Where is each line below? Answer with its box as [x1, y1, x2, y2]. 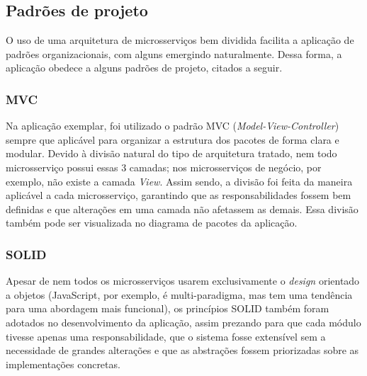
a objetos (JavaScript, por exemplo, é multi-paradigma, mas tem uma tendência [6, 287, 353, 302]
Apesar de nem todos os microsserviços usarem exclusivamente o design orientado [6, 273, 360, 288]
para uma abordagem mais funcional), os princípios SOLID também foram [6, 301, 329, 316]
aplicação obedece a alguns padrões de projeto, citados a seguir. [6, 60, 283, 75]
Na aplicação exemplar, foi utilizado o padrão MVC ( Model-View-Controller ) [6, 118, 339, 133]
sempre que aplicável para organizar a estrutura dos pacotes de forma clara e [6, 132, 339, 147]
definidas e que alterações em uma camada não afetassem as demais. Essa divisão [6, 201, 358, 216]
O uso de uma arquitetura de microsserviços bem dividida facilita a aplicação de [6, 33, 354, 47]
